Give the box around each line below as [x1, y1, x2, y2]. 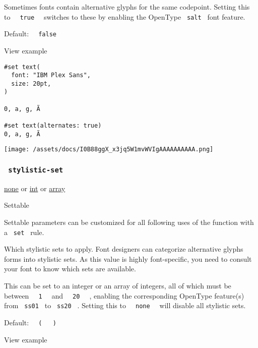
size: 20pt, [11, 80, 51, 87]
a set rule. [4, 226, 44, 237]
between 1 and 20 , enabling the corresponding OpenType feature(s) [4, 290, 244, 301]
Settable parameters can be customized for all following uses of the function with [4, 217, 254, 227]
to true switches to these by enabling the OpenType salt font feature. [4, 11, 245, 22]
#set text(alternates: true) [4, 122, 102, 130]
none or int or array [4, 183, 66, 193]
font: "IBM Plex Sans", [11, 72, 91, 79]
